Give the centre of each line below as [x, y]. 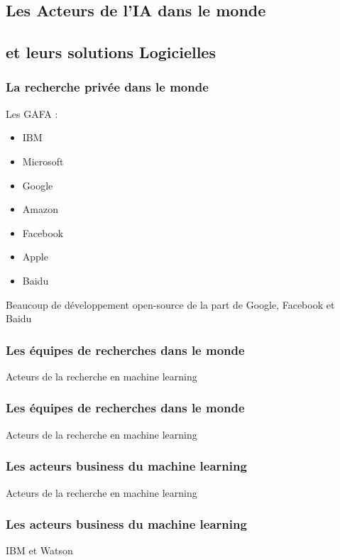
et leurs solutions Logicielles [111, 52]
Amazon [40, 209]
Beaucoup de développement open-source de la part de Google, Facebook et [170, 304]
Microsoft [43, 161]
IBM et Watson [39, 550]
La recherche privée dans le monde [107, 87]
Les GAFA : [32, 113]
